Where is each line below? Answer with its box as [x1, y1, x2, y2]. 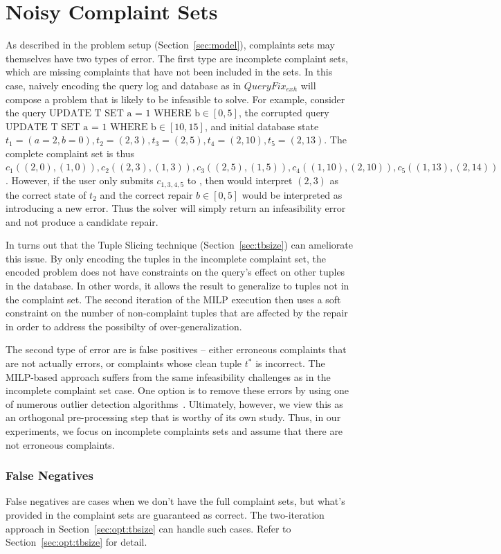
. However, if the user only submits [6, 173, 154, 188]
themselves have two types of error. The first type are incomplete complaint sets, [6, 51, 348, 65]
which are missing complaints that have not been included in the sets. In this [6, 64, 333, 79]
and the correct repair [100, 187, 193, 202]
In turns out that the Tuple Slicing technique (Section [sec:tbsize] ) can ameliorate [6, 238, 354, 252]
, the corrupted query [238, 105, 329, 120]
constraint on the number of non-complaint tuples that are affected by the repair [6, 305, 348, 320]
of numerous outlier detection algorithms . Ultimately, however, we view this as [6, 396, 343, 411]
